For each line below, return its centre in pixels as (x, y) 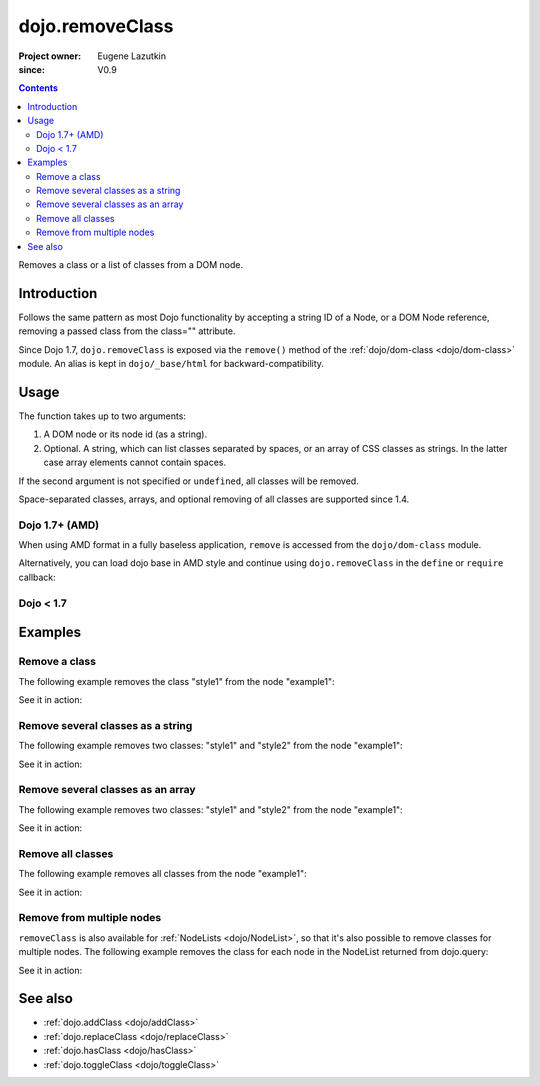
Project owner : (50, 56)
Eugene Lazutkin (132, 56)
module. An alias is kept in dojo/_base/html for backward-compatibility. (171, 364)
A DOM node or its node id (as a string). (125, 434)
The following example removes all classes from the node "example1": (162, 874)
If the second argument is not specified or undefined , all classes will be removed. (188, 481)
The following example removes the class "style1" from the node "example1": (176, 681)
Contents (38, 88)
